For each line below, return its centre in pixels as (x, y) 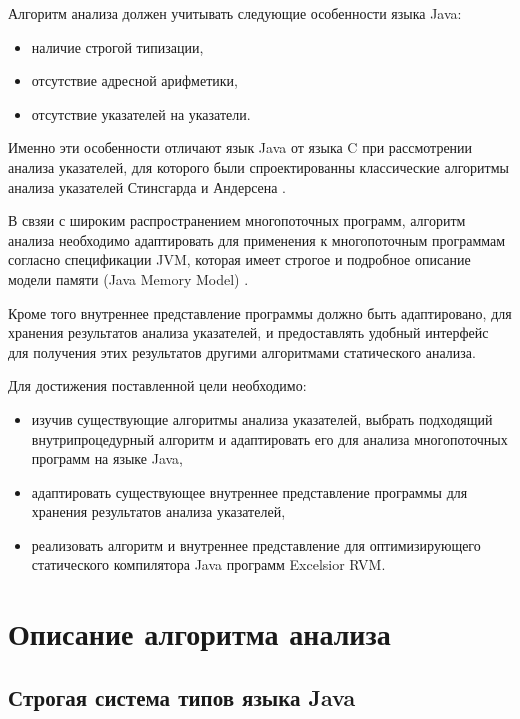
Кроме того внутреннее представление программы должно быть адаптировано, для (260, 312)
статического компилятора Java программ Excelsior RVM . (208, 564)
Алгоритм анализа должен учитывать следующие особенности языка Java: (235, 13)
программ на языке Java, (107, 458)
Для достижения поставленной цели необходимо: (157, 385)
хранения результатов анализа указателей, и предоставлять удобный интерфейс (248, 332)
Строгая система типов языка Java (182, 696)
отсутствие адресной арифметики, (134, 80)
